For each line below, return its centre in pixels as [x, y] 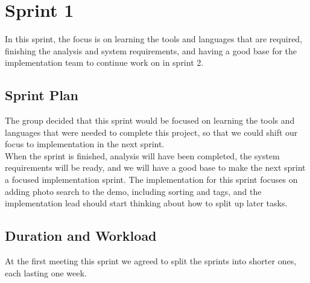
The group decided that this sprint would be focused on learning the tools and [150, 120]
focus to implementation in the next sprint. [85, 144]
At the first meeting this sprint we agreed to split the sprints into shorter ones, [151, 261]
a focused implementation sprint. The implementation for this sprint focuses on [151, 180]
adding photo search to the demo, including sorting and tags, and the [133, 191]
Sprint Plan [42, 95]
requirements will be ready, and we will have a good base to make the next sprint [155, 167]
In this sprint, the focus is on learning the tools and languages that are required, [154, 39]
